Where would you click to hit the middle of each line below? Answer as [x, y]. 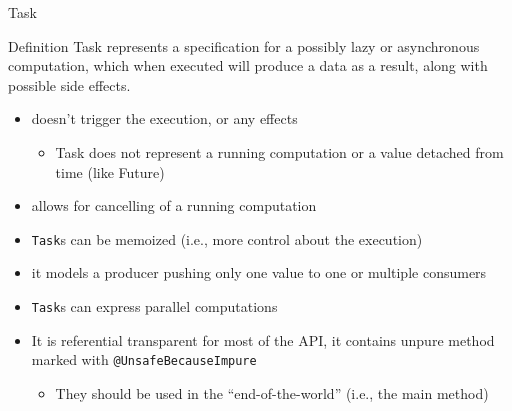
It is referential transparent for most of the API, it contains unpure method [263, 339]
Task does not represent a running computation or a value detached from [279, 151]
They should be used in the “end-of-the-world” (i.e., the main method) [272, 392]
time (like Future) [110, 171]
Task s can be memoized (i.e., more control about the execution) [227, 238]
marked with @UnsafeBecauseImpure [144, 359]
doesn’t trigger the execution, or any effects [164, 118]
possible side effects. [69, 84]
